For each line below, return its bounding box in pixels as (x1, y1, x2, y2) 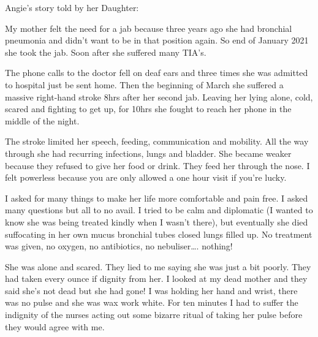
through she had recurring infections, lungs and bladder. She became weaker (5, 146, 292, 159)
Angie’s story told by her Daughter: (5, 1, 139, 13)
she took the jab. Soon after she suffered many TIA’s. (5, 45, 206, 58)
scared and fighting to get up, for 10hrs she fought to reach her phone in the (5, 102, 292, 115)
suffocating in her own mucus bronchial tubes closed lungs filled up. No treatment (5, 227, 312, 240)
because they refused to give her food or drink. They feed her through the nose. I (5, 159, 310, 172)
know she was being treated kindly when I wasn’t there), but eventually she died (5, 215, 308, 228)
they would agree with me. (5, 320, 105, 333)
